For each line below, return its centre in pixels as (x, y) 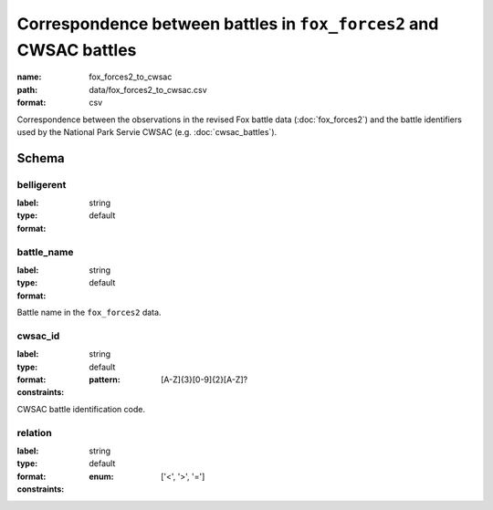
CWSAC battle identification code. (81, 409)
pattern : (105, 380)
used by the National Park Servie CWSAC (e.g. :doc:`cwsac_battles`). (147, 131)
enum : (101, 476)
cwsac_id (38, 336)
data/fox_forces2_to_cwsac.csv (148, 89)
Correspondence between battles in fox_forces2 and (228, 24)
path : (27, 89)
